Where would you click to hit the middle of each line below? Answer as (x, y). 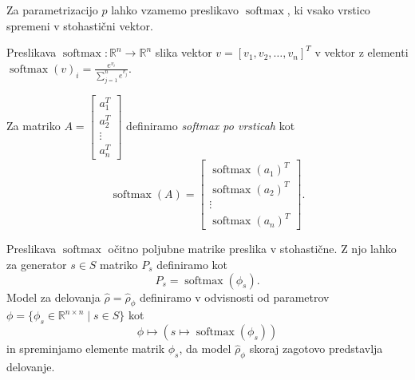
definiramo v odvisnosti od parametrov (234, 297)
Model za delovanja (53, 297)
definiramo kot (192, 265)
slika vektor (184, 52)
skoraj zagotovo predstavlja (316, 348)
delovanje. (31, 367)
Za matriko (34, 125)
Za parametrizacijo (52, 10)
